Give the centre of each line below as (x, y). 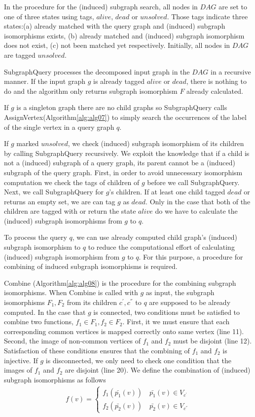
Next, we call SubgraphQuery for (54, 192)
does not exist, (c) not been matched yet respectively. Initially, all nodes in (117, 45)
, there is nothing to (216, 81)
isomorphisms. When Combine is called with (71, 292)
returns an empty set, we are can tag (60, 201)
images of (18, 370)
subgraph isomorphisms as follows (55, 379)
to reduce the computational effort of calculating (161, 247)
